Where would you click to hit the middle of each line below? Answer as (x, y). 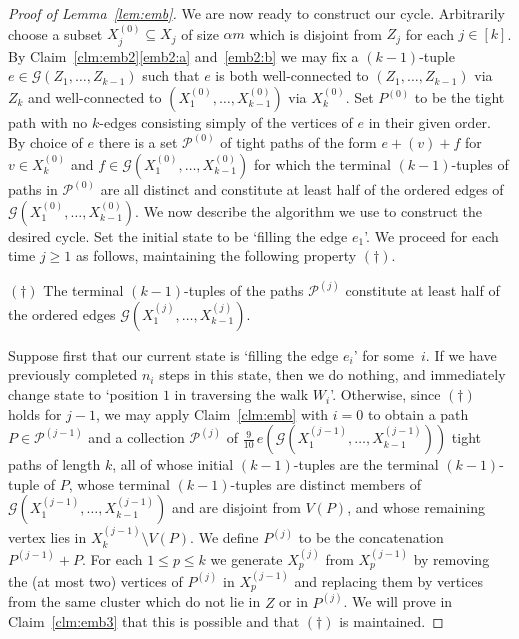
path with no (48, 122)
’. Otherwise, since (385, 394)
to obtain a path (418, 413)
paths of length (54, 464)
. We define (224, 537)
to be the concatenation (371, 537)
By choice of (45, 142)
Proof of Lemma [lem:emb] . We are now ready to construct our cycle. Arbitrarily (256, 13)
